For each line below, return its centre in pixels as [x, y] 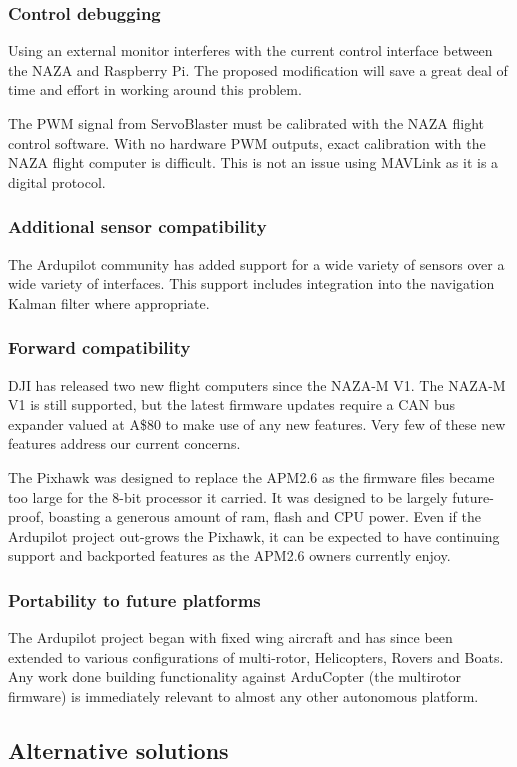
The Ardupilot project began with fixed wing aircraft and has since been [230, 637]
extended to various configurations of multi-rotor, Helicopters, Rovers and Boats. [256, 656]
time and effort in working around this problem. [155, 89]
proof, [26, 516]
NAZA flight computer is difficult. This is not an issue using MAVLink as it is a [253, 162]
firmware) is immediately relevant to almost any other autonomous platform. [243, 695]
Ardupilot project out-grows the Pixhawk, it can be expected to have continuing [254, 535]
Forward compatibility [99, 347]
